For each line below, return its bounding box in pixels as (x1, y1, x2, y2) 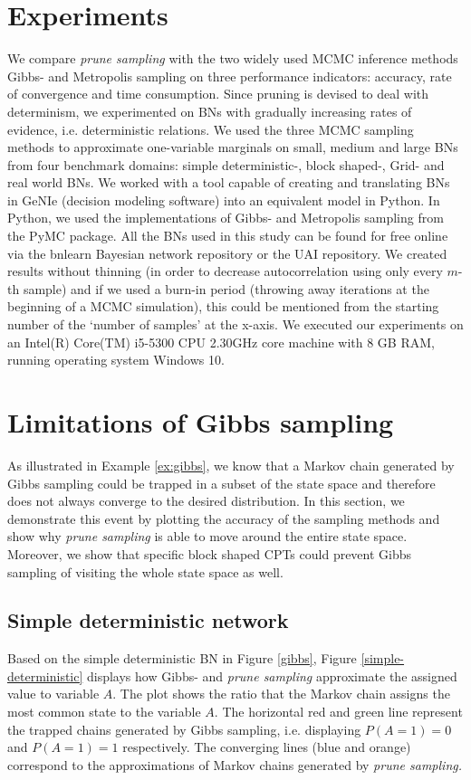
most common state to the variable (7, 702, 201, 721)
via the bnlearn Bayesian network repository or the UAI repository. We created (7, 243, 447, 262)
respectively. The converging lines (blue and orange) (122, 737, 411, 756)
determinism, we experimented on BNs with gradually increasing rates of (7, 101, 412, 120)
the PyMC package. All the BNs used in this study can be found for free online (7, 226, 448, 245)
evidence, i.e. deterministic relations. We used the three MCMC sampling (7, 119, 414, 138)
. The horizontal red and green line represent (214, 702, 463, 721)
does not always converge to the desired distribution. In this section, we (7, 491, 405, 510)
